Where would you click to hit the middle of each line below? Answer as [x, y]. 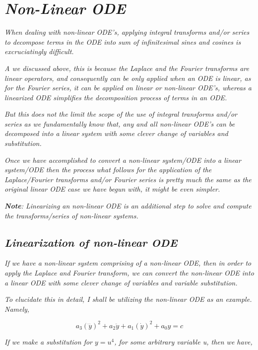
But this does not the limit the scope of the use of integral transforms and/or [121, 114]
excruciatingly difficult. [39, 51]
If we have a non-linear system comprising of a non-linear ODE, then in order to [128, 263]
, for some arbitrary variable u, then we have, [183, 341]
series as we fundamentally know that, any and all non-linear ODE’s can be [120, 123]
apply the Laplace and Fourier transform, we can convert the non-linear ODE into [129, 273]
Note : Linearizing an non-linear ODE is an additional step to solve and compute [128, 206]
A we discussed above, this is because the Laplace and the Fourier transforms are [127, 68]
